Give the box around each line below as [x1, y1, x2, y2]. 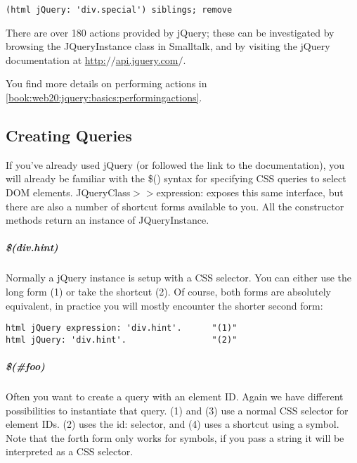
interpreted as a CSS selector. [6, 444, 134, 459]
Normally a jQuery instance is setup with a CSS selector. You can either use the [6, 270, 352, 285]
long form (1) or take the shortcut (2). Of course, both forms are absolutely [6, 284, 331, 298]
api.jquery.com [115, 52, 178, 67]
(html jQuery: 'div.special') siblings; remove [6, 5, 233, 15]
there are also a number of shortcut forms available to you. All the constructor [6, 198, 344, 213]
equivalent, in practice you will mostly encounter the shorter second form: [6, 298, 323, 312]
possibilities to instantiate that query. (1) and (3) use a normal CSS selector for [6, 402, 349, 417]
